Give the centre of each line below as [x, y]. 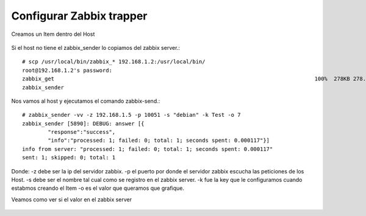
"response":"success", [82, 132]
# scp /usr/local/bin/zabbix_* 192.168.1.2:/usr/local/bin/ [114, 62]
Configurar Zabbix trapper [79, 16]
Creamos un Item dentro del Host [53, 34]
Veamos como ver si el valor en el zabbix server [72, 199]
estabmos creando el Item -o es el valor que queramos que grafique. [98, 188]
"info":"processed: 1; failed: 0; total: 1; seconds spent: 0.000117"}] [159, 141]
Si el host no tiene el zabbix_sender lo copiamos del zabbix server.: [95, 47]
